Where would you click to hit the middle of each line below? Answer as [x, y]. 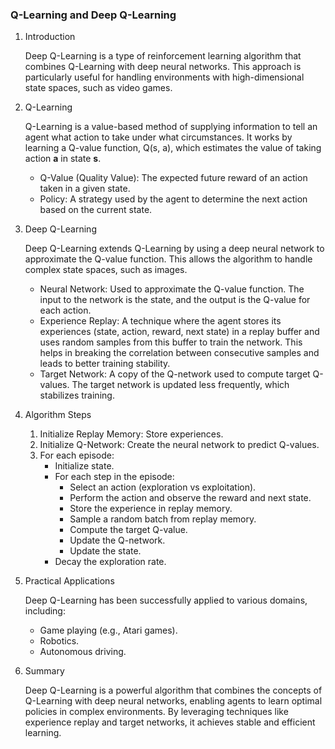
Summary [44, 671]
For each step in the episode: [114, 477]
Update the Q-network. [117, 540]
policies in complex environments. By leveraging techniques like [156, 712]
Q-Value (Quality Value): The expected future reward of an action [173, 178]
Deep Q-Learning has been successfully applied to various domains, [166, 600]
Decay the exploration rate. [110, 562]
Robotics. [59, 641]
